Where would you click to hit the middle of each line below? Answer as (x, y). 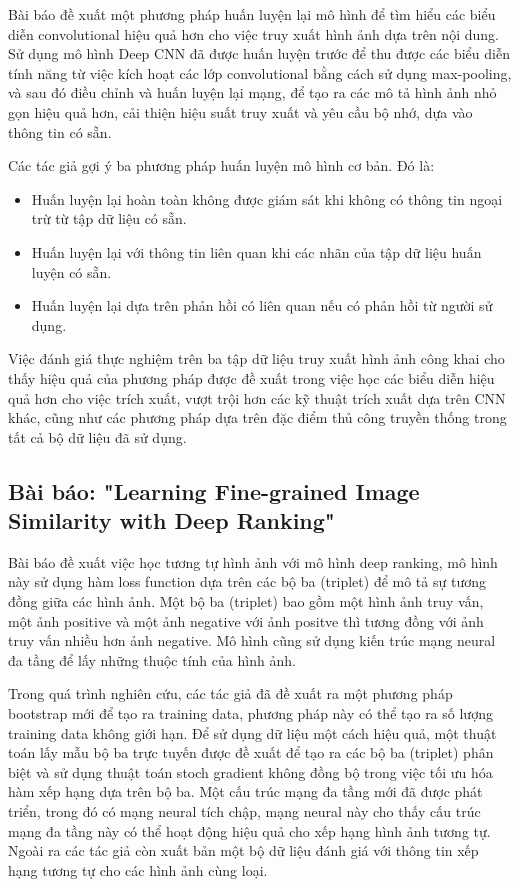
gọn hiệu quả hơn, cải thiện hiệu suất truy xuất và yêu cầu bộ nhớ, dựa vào (240, 111)
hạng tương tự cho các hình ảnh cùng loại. (138, 869)
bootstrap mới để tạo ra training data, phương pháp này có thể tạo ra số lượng (250, 713)
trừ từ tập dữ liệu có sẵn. (109, 218)
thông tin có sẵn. (60, 131)
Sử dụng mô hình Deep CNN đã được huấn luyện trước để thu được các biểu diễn (259, 53)
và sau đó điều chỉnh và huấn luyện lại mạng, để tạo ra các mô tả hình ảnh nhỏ (252, 92)
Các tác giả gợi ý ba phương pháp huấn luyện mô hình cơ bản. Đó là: (221, 165)
